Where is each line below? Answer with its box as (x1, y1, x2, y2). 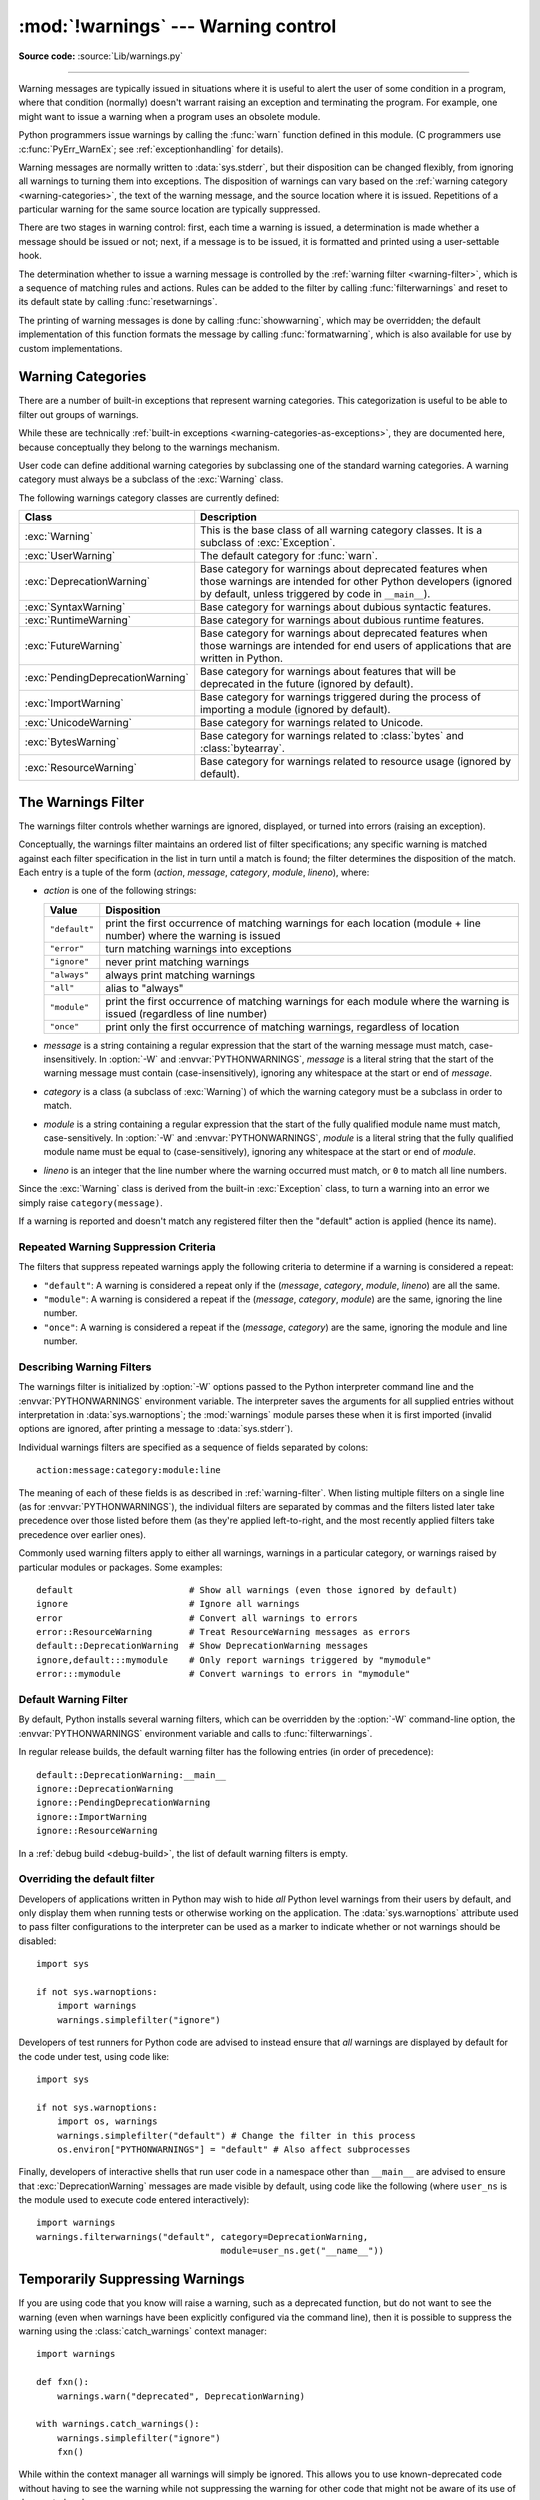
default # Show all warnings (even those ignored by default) (36, 1584, 459, 1595)
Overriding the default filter (18, 1872, 155, 1886)
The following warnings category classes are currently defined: (18, 491, 280, 504)
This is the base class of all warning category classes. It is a (200, 523, 483, 537)
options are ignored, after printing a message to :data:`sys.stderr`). (18, 1423, 294, 1435)
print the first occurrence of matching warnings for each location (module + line (105, 916, 482, 930)
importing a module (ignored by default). (200, 703, 391, 717)
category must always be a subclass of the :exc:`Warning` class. (18, 473, 284, 485)
